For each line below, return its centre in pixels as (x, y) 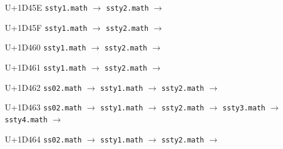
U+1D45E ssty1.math (46, 7)
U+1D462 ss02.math (43, 87)
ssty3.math (244, 108)
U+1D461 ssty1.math (46, 67)
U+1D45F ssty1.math (46, 27)
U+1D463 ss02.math (43, 107)
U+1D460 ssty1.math (46, 47)
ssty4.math (26, 120)
